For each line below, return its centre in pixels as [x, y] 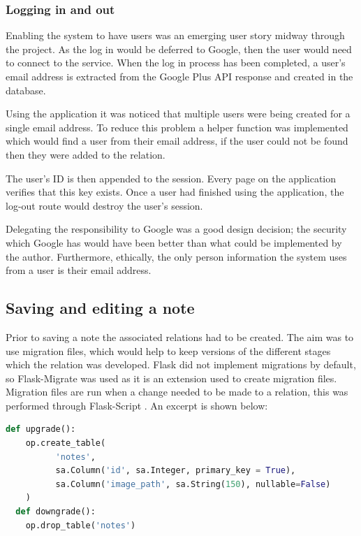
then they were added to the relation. [86, 154]
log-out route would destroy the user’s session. [104, 205]
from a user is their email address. [79, 270]
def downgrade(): [56, 512]
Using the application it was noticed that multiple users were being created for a [178, 114]
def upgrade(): [41, 429]
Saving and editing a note [100, 308]
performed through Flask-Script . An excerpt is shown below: [137, 405]
